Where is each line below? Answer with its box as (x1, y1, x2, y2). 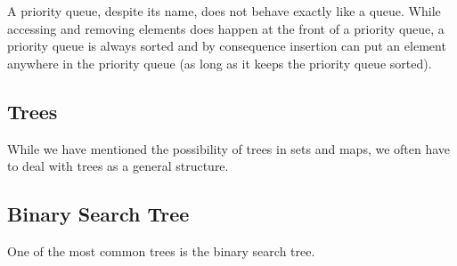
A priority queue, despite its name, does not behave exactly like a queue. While (7, 2, 441, 20)
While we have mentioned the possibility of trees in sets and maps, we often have (7, 139, 451, 157)
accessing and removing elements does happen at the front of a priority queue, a (7, 19, 445, 37)
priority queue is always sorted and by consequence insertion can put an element (7, 36, 446, 55)
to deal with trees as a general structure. (7, 157, 229, 175)
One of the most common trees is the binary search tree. (7, 241, 315, 260)
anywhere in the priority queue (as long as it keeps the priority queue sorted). (7, 53, 432, 72)
